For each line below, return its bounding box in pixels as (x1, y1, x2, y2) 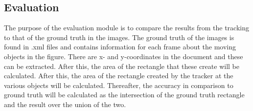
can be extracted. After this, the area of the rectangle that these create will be (4, 61, 239, 71)
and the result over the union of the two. (4, 99, 126, 109)
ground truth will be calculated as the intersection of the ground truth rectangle (4, 89, 245, 100)
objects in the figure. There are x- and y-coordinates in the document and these (4, 51, 243, 61)
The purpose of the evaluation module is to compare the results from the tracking (4, 22, 249, 33)
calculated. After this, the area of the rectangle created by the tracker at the (4, 70, 233, 81)
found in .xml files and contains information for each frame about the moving (4, 42, 236, 52)
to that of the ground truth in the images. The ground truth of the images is (4, 32, 234, 42)
